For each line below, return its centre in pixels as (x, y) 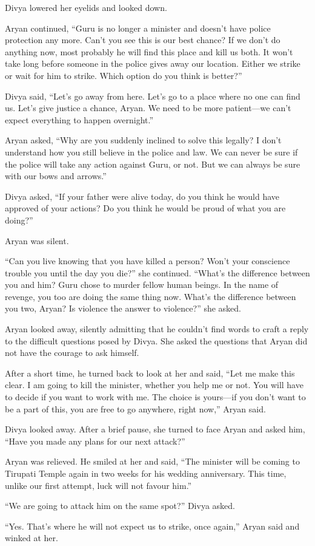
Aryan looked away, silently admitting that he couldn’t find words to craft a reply (157, 329)
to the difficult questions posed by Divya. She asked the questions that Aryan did (156, 340)
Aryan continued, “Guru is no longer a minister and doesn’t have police (138, 28)
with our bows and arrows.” (56, 176)
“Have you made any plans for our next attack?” (95, 441)
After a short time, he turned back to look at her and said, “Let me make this (150, 373)
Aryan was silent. (37, 240)
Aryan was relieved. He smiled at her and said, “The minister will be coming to (152, 461)
